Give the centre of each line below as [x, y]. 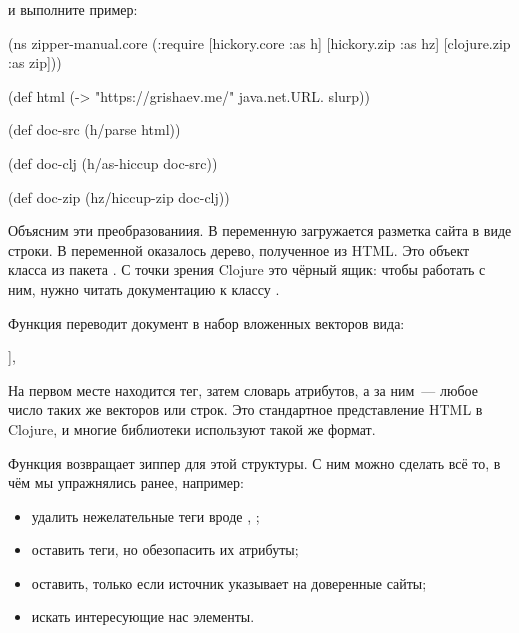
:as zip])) [35, 62]
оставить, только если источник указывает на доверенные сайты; [229, 582]
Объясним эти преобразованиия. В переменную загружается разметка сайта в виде [260, 230]
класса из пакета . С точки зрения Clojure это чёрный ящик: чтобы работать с [247, 269]
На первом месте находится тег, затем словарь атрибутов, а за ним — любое [243, 389]
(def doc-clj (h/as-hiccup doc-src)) [113, 162]
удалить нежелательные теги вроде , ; [145, 515]
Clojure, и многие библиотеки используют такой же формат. [192, 428]
